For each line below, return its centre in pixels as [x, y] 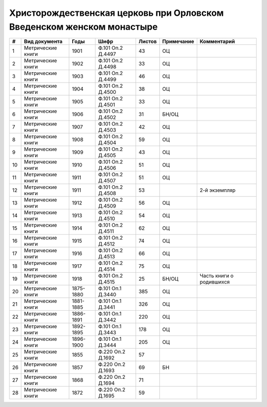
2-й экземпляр [218, 190]
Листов [148, 41]
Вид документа [43, 41]
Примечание [178, 41]
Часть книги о [217, 276]
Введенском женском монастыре [83, 27]
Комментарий [217, 41]
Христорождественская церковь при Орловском [116, 13]
